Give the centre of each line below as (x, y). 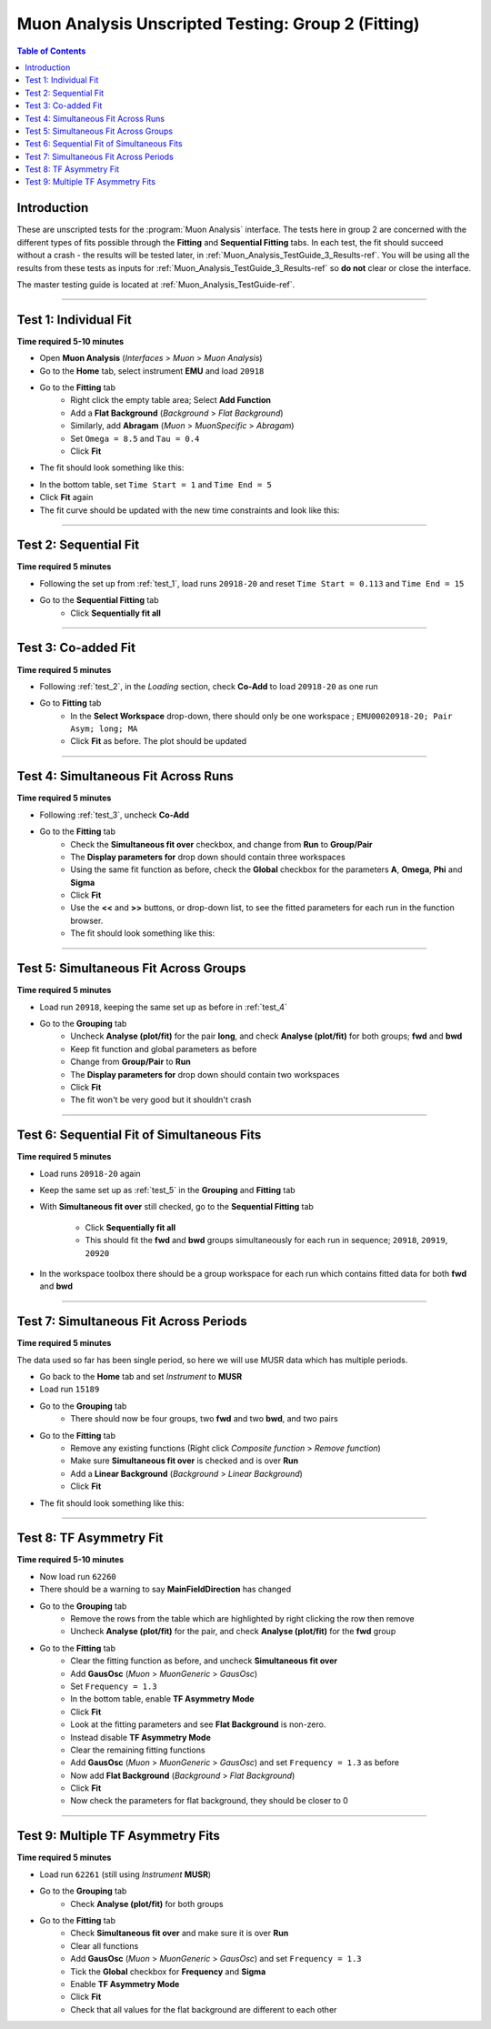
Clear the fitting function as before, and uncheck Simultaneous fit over (204, 1661)
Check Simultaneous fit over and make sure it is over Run (180, 1934)
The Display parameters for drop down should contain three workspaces (208, 857)
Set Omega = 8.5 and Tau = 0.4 (135, 438)
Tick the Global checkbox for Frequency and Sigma (168, 1971)
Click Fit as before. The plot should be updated (159, 741)
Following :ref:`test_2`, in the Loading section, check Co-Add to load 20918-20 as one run (209, 686)
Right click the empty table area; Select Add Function (171, 400)
